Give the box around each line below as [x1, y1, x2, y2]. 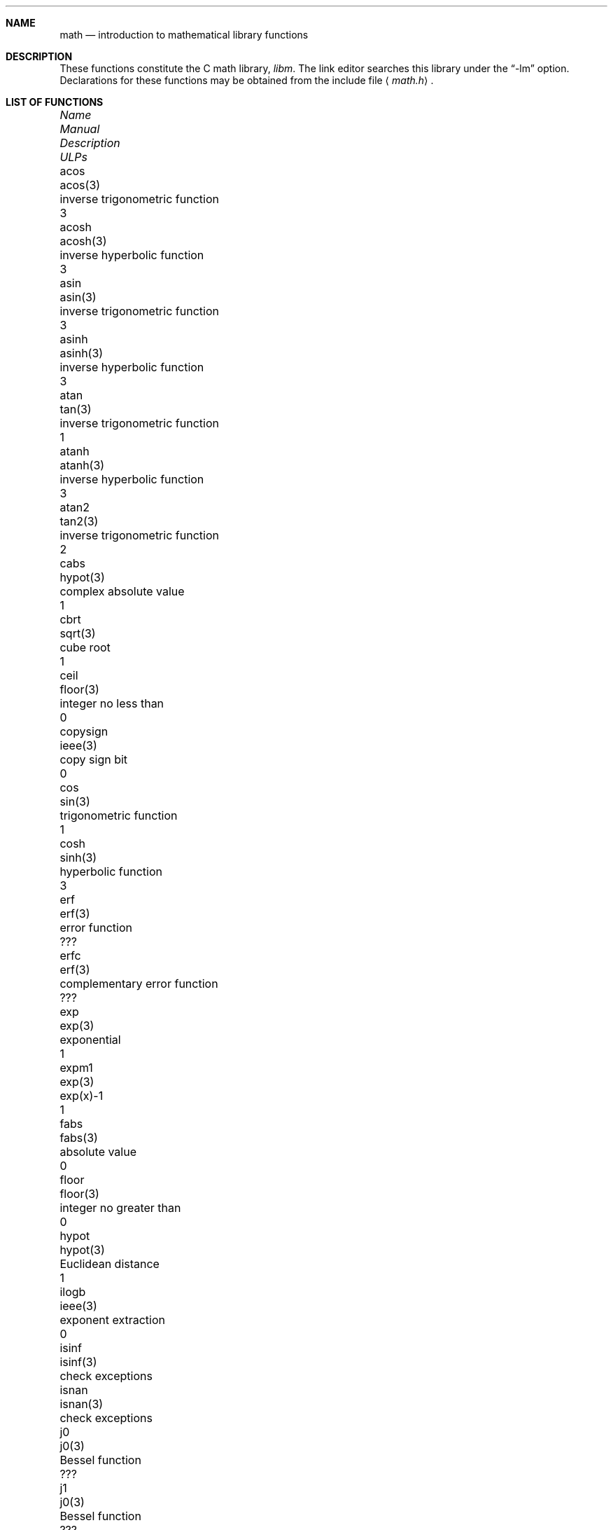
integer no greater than [59, 1201, 181, 1215]
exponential [59, 1033, 121, 1047]
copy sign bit [59, 752, 128, 766]
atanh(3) [59, 458, 105, 472]
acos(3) [59, 178, 101, 192]
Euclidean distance [59, 1257, 160, 1271]
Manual [59, 122, 100, 136]
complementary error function [59, 977, 218, 991]
